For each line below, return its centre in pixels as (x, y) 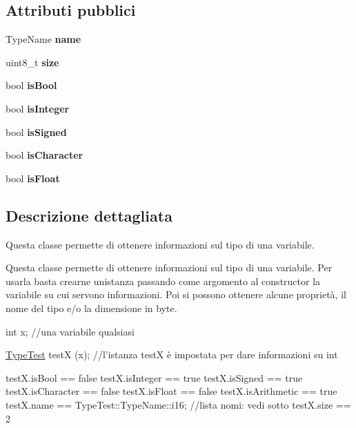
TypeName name (43, 39)
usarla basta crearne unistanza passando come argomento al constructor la (163, 281)
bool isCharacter (44, 155)
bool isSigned (36, 132)
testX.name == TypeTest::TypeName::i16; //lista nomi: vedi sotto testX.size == (178, 404)
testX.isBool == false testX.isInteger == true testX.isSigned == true (154, 377)
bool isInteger (38, 108)
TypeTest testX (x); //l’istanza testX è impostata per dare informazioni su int (172, 354)
